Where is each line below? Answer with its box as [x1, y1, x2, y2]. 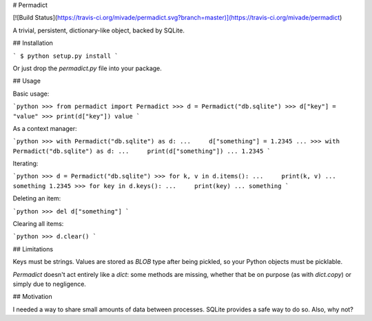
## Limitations [12, 245, 54, 253]
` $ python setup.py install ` [12, 52, 118, 60]
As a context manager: [12, 124, 77, 132]
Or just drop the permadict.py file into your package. [12, 64, 162, 72]
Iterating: [12, 159, 39, 168]
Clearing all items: [12, 220, 64, 228]
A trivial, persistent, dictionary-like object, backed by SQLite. [12, 26, 185, 34]
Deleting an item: [12, 194, 61, 203]
